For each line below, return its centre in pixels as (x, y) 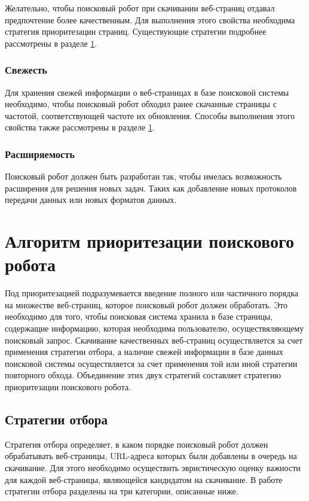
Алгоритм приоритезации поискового (150, 241)
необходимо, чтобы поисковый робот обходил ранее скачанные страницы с (141, 104)
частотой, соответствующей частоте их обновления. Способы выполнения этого (150, 115)
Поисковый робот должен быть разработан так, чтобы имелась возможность (143, 176)
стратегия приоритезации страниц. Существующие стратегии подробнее (136, 31)
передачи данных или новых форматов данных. (91, 200)
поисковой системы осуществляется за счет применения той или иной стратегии (151, 363)
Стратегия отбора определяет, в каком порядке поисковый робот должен (137, 444)
